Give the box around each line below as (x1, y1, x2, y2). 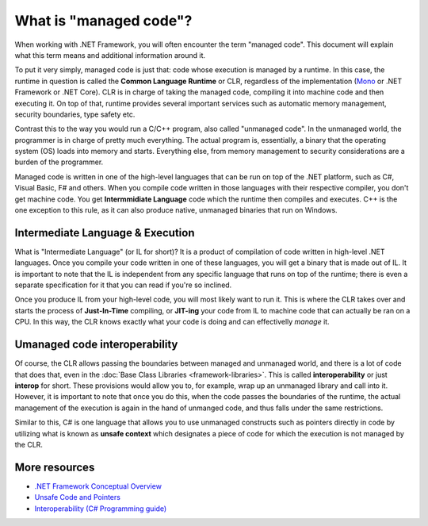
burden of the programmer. (14, 157, 104, 167)
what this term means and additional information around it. (14, 50, 206, 60)
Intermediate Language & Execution (14, 226, 195, 240)
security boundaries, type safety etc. (14, 109, 136, 119)
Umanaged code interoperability (14, 338, 178, 351)
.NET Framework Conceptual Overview (34, 481, 162, 491)
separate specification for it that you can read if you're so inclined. (14, 280, 232, 290)
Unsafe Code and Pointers (34, 493, 120, 502)
